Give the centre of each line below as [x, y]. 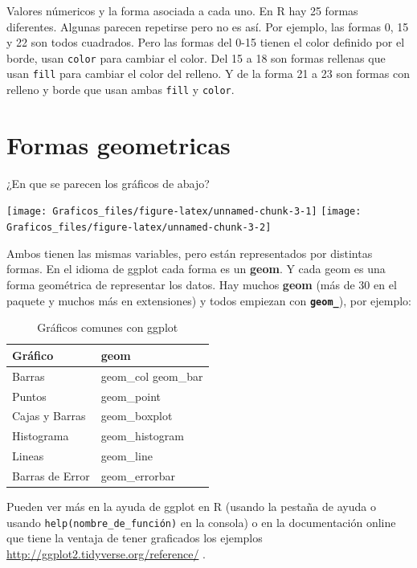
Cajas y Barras [49, 416]
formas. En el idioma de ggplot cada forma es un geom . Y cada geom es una [196, 269]
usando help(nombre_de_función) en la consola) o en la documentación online [201, 522]
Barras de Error [51, 475]
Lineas [28, 456]
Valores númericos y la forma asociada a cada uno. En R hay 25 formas [182, 10]
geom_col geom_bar [152, 376]
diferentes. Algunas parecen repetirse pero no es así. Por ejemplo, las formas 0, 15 [208, 26]
